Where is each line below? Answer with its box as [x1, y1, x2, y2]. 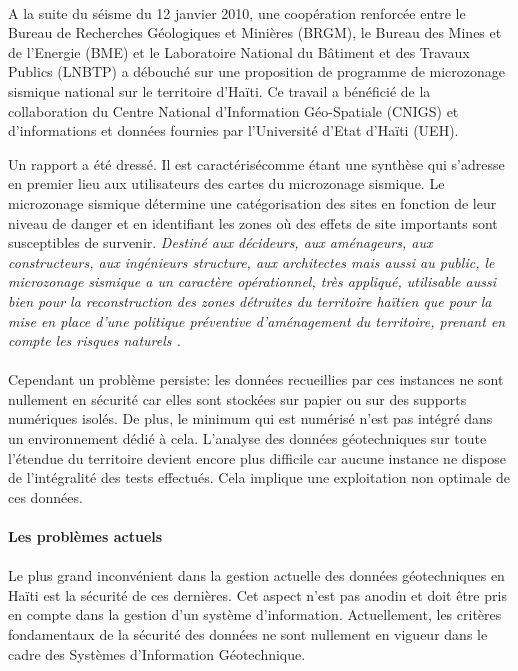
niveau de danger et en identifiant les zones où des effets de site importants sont [8, 212, 498, 233]
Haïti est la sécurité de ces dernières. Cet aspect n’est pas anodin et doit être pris [8, 584, 507, 605]
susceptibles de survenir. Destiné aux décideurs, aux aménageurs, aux [8, 232, 433, 253]
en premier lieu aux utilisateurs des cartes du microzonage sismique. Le [8, 173, 445, 194]
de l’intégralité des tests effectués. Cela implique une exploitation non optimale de [8, 467, 510, 488]
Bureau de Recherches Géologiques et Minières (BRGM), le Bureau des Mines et [8, 22, 502, 43]
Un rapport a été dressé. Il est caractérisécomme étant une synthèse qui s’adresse [8, 153, 505, 174]
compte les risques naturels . [8, 330, 181, 351]
